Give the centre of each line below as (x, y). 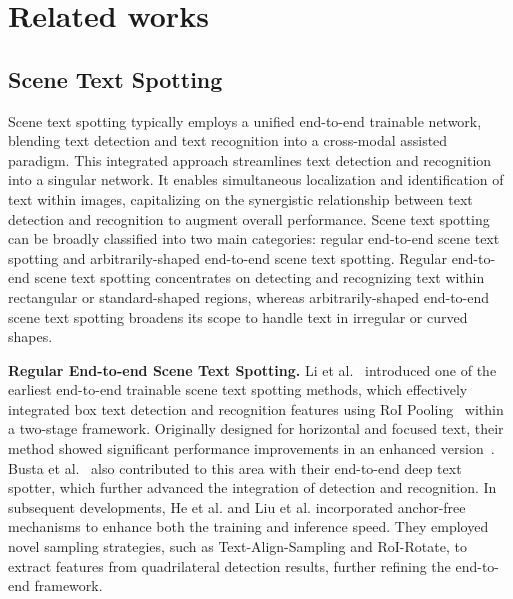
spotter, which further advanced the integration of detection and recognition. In (252, 487)
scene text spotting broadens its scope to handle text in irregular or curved (238, 316)
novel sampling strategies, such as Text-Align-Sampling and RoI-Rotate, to (237, 546)
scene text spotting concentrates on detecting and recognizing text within (259, 277)
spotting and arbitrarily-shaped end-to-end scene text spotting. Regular (227, 257)
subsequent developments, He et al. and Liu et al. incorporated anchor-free (237, 506)
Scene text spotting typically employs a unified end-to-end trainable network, (245, 120)
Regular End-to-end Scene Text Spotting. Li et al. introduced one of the (252, 369)
